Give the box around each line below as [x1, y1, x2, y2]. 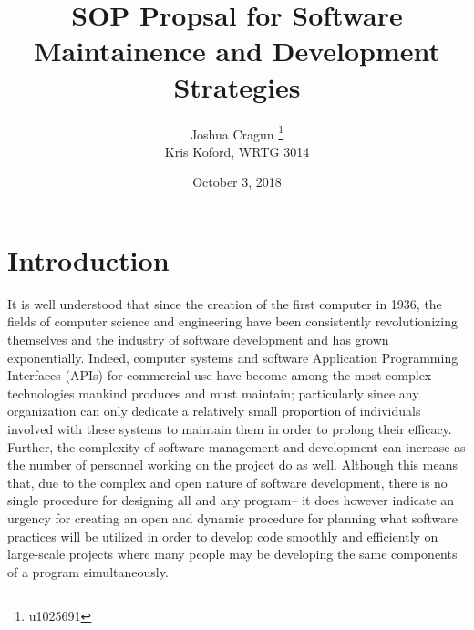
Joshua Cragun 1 [190, 121, 284, 143]
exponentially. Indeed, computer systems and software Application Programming [7, 347, 459, 367]
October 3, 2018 [192, 172, 282, 191]
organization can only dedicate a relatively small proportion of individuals [7, 401, 421, 420]
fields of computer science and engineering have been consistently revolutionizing [7, 312, 458, 331]
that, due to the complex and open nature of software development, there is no [7, 472, 448, 491]
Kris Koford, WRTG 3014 [164, 141, 310, 160]
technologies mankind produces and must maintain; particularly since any [7, 383, 419, 402]
